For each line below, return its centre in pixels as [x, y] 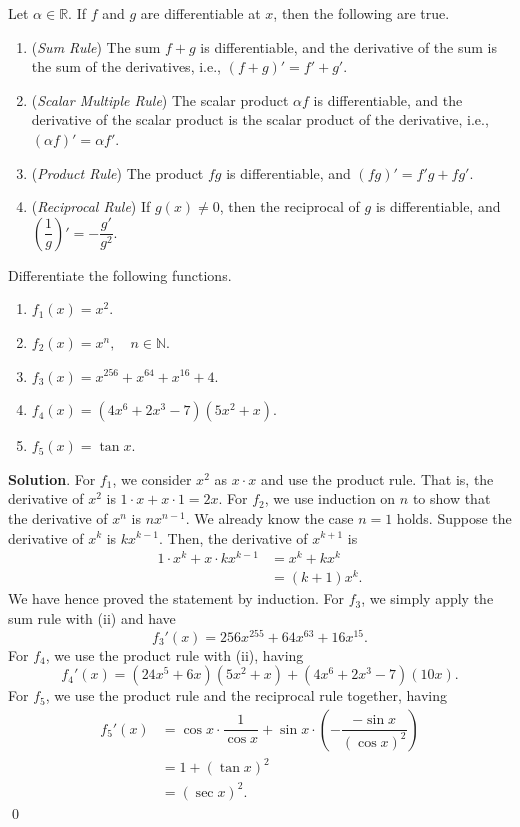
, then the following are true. [361, 13]
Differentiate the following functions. [120, 274]
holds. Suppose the [454, 517]
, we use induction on [330, 498]
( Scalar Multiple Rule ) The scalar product [160, 99]
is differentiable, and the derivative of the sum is [348, 46]
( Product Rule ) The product [117, 172]
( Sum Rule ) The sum [96, 46]
